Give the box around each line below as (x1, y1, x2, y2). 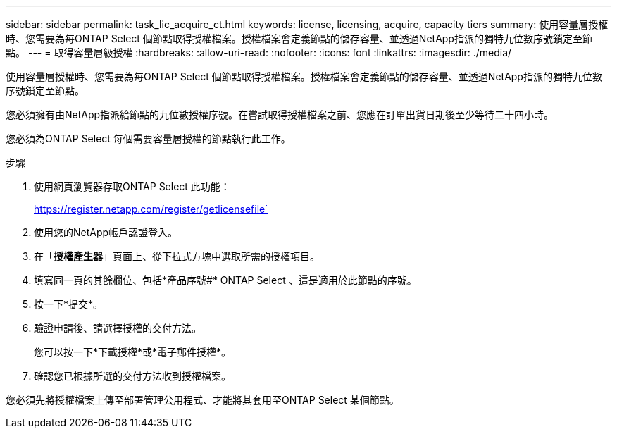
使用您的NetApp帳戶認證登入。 (34, 226, 178, 238)
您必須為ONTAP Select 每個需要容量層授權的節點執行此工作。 (6, 132, 291, 144)
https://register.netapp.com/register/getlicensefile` (34, 203, 268, 215)
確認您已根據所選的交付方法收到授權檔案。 (34, 370, 231, 382)
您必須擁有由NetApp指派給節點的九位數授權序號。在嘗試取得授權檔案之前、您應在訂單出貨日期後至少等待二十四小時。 (6, 108, 554, 120)
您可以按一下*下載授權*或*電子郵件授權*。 (34, 346, 232, 358)
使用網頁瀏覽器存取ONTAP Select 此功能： (34, 180, 230, 192)
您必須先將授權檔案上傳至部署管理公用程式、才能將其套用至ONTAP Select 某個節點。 (6, 394, 399, 406)
